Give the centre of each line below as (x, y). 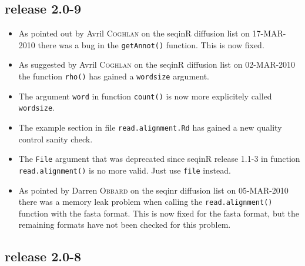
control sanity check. (56, 139)
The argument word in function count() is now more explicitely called (145, 96)
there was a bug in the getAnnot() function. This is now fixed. (151, 44)
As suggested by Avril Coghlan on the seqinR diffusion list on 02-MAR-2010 (157, 64)
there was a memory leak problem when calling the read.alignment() (145, 202)
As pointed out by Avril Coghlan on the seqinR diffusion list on (134, 33)
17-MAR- (269, 33)
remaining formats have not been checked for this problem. (125, 225)
